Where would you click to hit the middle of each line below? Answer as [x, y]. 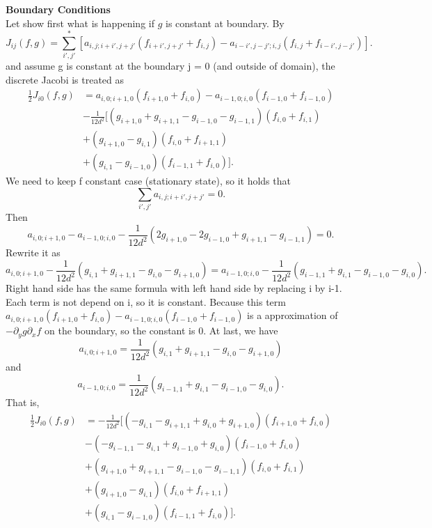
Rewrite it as [33, 253]
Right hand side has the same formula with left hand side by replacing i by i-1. [174, 288]
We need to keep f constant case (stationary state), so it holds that [148, 181]
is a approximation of [293, 315]
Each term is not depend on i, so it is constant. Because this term [146, 301]
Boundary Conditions [58, 9]
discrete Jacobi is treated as [65, 79]
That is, [23, 402]
